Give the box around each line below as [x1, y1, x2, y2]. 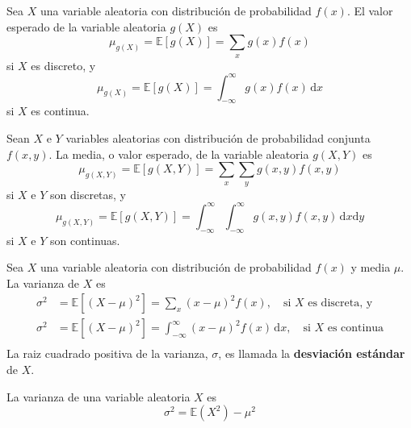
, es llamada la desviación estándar [218, 345, 405, 362]
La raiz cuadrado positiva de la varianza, [6, 345, 208, 362]
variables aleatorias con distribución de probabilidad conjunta [65, 130, 371, 147]
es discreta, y [308, 297, 373, 310]
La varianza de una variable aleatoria [6, 388, 191, 405]
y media [350, 259, 391, 276]
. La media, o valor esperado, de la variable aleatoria [48, 145, 309, 162]
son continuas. [50, 231, 120, 248]
